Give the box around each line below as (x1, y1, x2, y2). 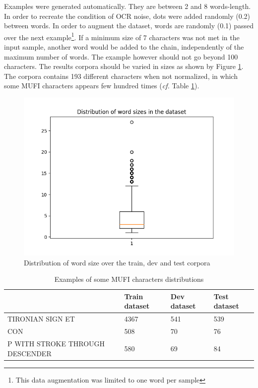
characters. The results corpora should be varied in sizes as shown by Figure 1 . (4, 61, 244, 71)
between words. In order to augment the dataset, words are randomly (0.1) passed (4, 20, 254, 31)
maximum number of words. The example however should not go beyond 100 (4, 51, 238, 62)
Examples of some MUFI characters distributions (54, 274, 204, 284)
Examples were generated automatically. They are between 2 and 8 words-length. (4, 1, 251, 11)
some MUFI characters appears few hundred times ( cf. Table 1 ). (4, 80, 199, 91)
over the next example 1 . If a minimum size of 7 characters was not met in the (4, 30, 240, 42)
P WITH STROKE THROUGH (7, 338, 105, 348)
